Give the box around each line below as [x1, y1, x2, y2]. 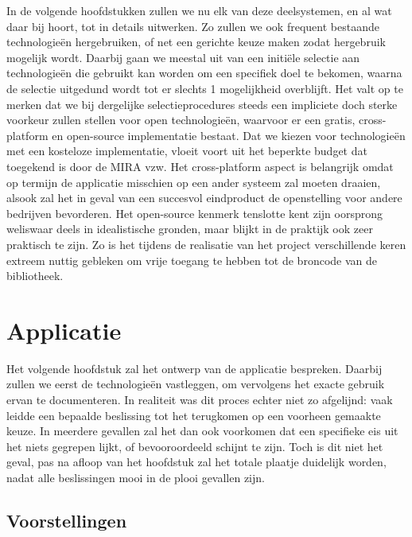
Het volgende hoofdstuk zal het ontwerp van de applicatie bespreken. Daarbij [6, 360, 383, 376]
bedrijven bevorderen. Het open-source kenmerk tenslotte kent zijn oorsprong [6, 204, 383, 221]
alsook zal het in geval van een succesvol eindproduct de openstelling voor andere [6, 189, 402, 206]
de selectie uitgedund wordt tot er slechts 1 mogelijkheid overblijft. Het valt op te [6, 80, 403, 96]
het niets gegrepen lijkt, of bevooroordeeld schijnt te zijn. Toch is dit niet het [6, 438, 383, 454]
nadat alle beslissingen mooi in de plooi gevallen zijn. [6, 469, 265, 485]
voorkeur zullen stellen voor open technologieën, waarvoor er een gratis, [6, 111, 356, 128]
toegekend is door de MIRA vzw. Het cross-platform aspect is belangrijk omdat [6, 158, 394, 174]
